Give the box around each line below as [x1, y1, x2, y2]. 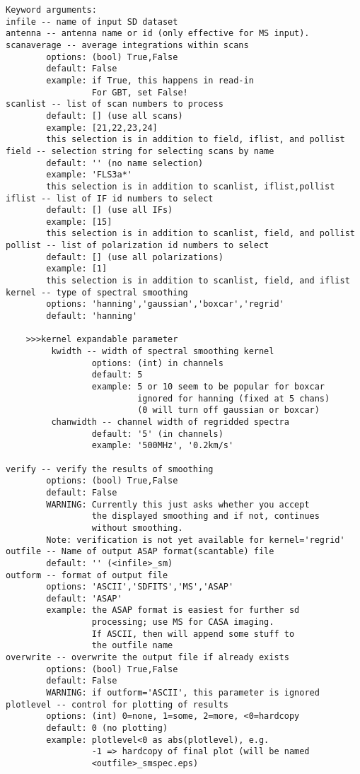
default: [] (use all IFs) [46, 205, 173, 216]
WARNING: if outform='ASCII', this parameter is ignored [46, 688, 320, 698]
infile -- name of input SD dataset [6, 16, 178, 27]
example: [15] [46, 216, 112, 227]
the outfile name [91, 640, 173, 651]
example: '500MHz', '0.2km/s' [91, 440, 234, 451]
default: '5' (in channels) [91, 428, 223, 439]
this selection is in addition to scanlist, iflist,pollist [46, 181, 335, 192]
